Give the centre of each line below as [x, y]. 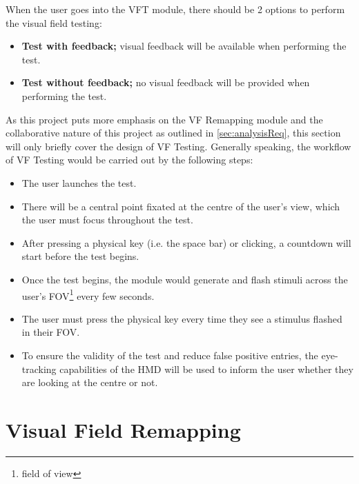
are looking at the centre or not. [90, 382]
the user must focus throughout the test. [107, 220]
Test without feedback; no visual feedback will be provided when [166, 82]
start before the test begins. [80, 256]
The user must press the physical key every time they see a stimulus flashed [182, 318]
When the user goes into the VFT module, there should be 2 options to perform [175, 9]
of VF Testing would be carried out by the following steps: [129, 160]
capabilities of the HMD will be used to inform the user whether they [206, 369]
